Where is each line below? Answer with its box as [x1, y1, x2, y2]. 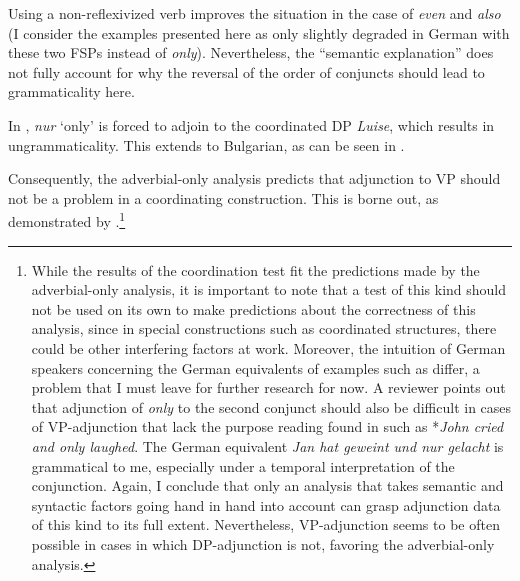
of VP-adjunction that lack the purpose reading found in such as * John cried [31, 416, 504, 437]
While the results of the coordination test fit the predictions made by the [31, 259, 480, 280]
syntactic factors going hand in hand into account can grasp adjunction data [31, 494, 501, 515]
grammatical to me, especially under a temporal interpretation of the [31, 455, 455, 476]
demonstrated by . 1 [8, 208, 126, 231]
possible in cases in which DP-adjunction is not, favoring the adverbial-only [31, 533, 495, 554]
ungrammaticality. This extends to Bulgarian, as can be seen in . [8, 134, 405, 155]
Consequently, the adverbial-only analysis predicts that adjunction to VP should [8, 168, 501, 189]
